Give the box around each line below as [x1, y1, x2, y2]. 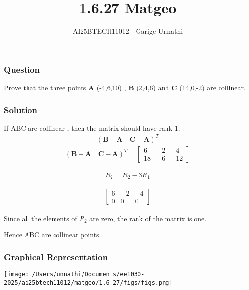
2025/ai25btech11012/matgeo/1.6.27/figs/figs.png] [4, 279, 173, 286]
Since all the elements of [4, 213, 77, 223]
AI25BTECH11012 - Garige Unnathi [72, 26, 183, 36]
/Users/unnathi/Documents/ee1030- [32, 270, 145, 278]
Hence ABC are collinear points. [4, 230, 101, 240]
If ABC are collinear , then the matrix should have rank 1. [4, 122, 180, 133]
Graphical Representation [4, 250, 108, 262]
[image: [4, 270, 29, 278]
